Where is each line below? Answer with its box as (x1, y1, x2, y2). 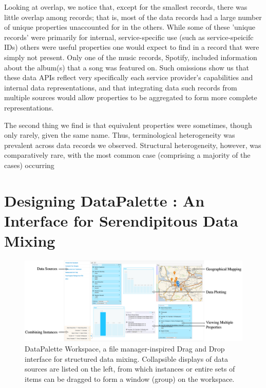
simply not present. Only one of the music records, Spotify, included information (4, 51, 257, 62)
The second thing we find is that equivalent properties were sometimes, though (4, 119, 252, 130)
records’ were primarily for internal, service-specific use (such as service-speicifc (4, 31, 254, 42)
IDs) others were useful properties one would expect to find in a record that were (4, 42, 259, 52)
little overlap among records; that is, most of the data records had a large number (4, 11, 262, 22)
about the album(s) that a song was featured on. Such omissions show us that (4, 62, 250, 72)
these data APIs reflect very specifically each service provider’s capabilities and (4, 72, 253, 83)
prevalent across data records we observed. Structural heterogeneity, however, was (4, 139, 261, 150)
